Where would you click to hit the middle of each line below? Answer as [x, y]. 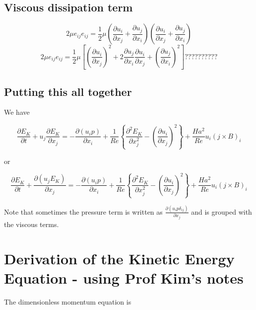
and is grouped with [222, 211]
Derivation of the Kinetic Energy [119, 258]
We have [17, 112]
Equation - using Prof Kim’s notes [124, 277]
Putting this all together [68, 91]
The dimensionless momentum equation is [68, 301]
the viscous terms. [32, 224]
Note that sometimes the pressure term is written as [83, 211]
